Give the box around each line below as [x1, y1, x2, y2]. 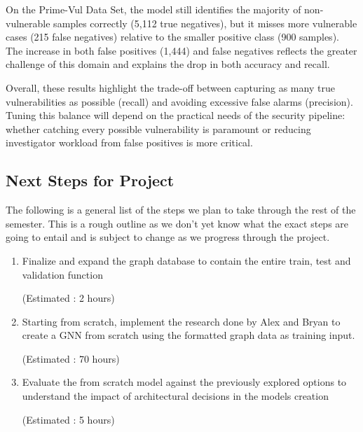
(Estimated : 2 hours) [22, 291, 115, 305]
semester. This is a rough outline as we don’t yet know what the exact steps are [6, 216, 349, 230]
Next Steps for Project [6, 169, 174, 191]
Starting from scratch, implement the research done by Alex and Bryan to [22, 314, 341, 328]
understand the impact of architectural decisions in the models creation [22, 389, 329, 403]
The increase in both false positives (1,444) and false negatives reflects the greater [6, 43, 357, 57]
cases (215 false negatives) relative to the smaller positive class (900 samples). [6, 29, 339, 44]
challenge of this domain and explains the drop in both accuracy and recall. [6, 57, 330, 71]
